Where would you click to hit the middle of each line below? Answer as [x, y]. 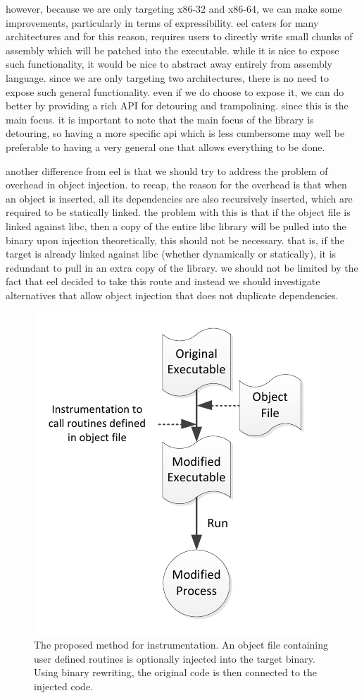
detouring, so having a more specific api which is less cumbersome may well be [175, 133]
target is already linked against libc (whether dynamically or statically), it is [171, 254]
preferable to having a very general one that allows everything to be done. [165, 146]
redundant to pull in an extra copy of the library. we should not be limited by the [182, 267]
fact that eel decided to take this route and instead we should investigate [163, 281]
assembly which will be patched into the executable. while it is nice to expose [172, 50]
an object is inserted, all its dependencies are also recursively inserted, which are [179, 198]
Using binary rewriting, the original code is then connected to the [176, 672]
